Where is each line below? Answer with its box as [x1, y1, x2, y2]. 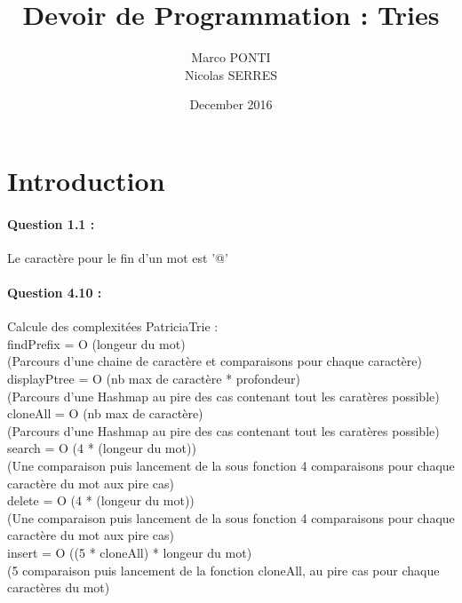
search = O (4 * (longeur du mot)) [7, 439, 196, 457]
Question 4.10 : [7, 283, 102, 302]
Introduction [7, 162, 165, 198]
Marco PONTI [191, 48, 271, 67]
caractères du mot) [7, 578, 110, 597]
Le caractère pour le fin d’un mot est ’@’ [7, 248, 228, 266]
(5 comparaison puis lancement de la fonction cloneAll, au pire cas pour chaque [7, 560, 440, 579]
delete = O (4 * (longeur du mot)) [7, 491, 195, 510]
